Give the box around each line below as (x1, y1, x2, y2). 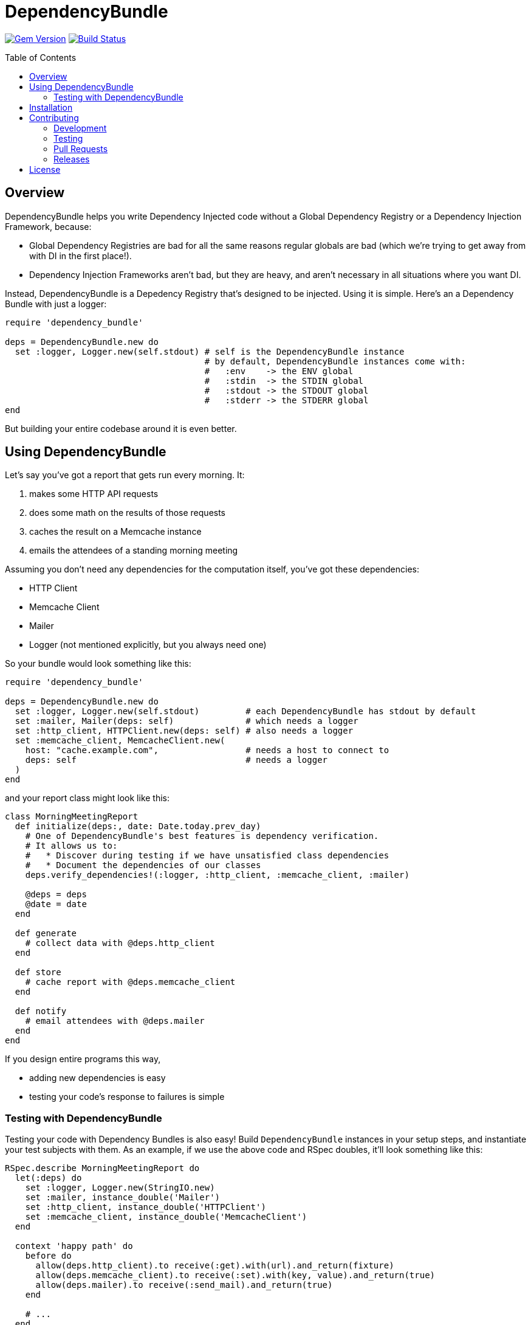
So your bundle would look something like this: (5, 658, 191, 669)
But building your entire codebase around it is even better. (5, 423, 237, 434)
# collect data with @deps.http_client (25, 938, 215, 948)
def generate (15, 928, 77, 939)
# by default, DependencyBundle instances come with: (204, 356, 466, 366)
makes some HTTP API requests (29, 489, 159, 499)
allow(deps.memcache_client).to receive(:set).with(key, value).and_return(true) (35, 1270, 436, 1281)
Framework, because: (5, 221, 92, 232)
